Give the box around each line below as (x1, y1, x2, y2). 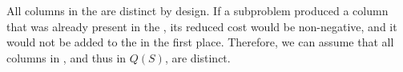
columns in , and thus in (6, 49, 127, 66)
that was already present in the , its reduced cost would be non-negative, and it (6, 18, 397, 34)
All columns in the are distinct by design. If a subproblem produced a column (6, 2, 389, 18)
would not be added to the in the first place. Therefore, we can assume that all (6, 34, 394, 50)
